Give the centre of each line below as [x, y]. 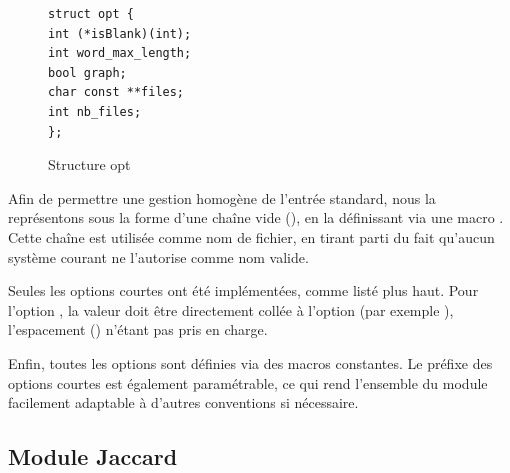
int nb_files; [95, 111]
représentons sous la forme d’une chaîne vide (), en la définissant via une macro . [256, 217]
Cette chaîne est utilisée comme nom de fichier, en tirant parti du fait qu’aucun [251, 236]
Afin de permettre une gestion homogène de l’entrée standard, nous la [222, 197]
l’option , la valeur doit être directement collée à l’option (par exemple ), [231, 309]
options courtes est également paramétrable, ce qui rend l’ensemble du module [248, 382]
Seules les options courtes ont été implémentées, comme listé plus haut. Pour [243, 290]
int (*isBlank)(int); [120, 33]
